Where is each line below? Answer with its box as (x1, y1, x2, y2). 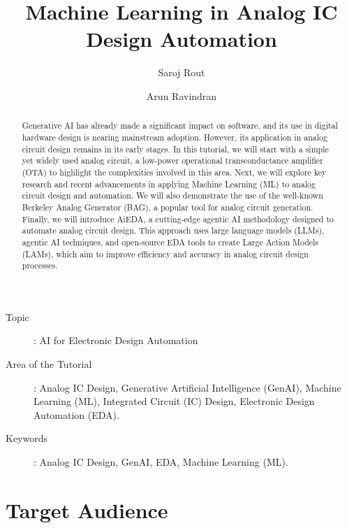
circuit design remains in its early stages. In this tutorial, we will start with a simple (22, 143, 329, 155)
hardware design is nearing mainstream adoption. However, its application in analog (22, 131, 327, 143)
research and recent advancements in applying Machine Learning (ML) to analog (22, 178, 316, 190)
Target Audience (6, 495, 168, 524)
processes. (22, 259, 58, 271)
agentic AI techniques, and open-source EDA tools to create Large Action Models (22, 236, 319, 248)
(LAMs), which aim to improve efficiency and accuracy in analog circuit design (22, 248, 309, 259)
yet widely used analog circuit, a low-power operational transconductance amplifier (22, 155, 323, 166)
